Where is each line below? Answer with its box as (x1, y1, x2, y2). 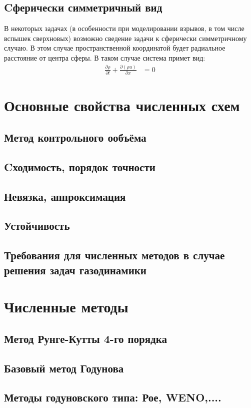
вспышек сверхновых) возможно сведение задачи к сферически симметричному (4, 33, 247, 43)
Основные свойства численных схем (4, 95, 240, 116)
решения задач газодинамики (4, 262, 146, 277)
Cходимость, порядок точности (4, 159, 155, 174)
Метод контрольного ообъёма (4, 130, 146, 145)
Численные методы (4, 296, 128, 317)
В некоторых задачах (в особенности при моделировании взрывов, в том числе (4, 23, 244, 34)
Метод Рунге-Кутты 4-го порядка (4, 330, 167, 346)
